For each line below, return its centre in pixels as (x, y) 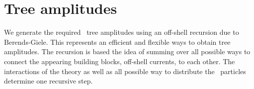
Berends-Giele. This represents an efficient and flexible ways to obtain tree (117, 42)
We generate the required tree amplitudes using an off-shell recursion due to (122, 32)
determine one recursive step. (48, 81)
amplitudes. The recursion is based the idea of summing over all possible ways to (127, 51)
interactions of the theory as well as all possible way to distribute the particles (125, 71)
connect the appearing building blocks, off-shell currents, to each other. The (120, 61)
